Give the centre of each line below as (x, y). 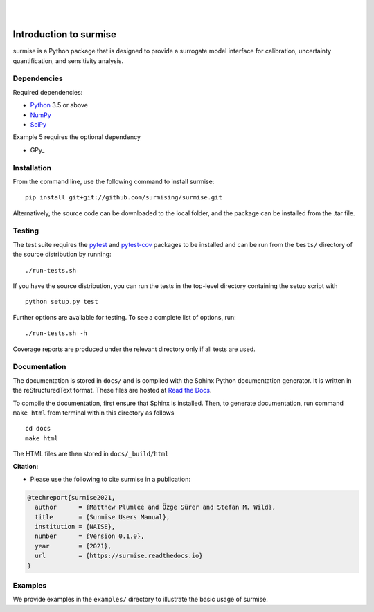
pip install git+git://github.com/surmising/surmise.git (124, 198)
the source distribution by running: (62, 254)
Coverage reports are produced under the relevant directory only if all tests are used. (134, 349)
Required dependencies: (48, 92)
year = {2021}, (73, 546)
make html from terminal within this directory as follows (93, 413)
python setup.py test (62, 302)
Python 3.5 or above (59, 105)
